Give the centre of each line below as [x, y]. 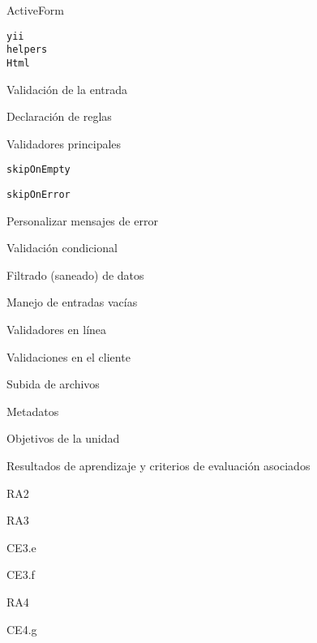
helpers [27, 50]
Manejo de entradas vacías [72, 302]
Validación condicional [62, 248]
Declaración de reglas [59, 116]
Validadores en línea [57, 330]
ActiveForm [36, 10]
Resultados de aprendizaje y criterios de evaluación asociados [158, 465]
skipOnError [39, 195]
